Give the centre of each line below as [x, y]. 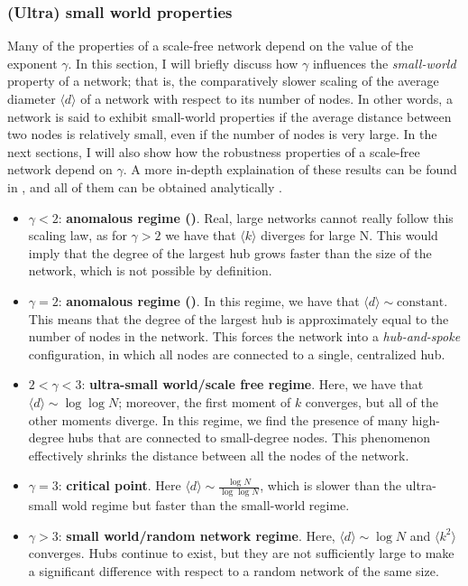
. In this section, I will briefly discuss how [183, 63]
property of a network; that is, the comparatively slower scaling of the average [223, 81]
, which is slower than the [331, 485]
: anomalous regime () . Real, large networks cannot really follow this [256, 217]
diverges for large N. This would [349, 235]
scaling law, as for [78, 235]
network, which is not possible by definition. [150, 270]
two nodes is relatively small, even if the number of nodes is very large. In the [222, 134]
